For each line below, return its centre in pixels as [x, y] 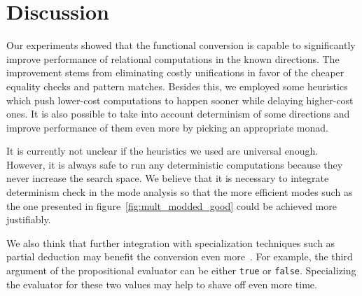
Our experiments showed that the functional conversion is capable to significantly [181, 45]
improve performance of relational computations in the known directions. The [173, 58]
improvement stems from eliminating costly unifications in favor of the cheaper [175, 72]
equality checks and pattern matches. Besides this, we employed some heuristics [177, 86]
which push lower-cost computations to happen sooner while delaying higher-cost [180, 100]
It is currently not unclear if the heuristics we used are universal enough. [162, 151]
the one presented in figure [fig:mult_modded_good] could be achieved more [172, 205]
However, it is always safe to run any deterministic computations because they [175, 164]
